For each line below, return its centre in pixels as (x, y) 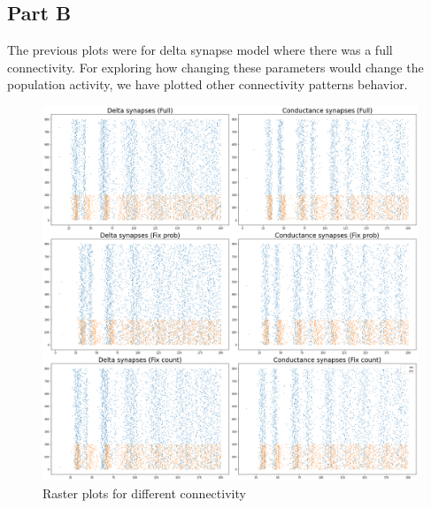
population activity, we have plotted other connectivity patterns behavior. (208, 84)
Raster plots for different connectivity (144, 493)
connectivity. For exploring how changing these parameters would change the (215, 67)
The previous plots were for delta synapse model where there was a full (200, 50)
